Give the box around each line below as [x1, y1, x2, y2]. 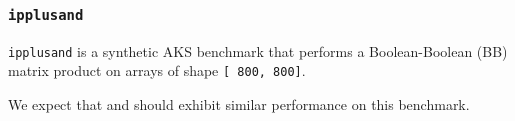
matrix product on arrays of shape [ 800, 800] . [8, 60, 306, 81]
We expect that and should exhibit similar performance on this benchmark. [8, 94, 470, 115]
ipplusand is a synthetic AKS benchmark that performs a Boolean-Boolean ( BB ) [8, 40, 508, 61]
